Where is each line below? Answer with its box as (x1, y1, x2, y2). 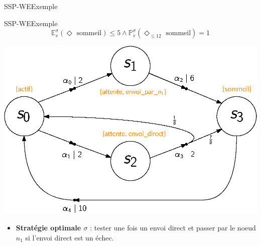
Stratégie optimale (16, 222, 81, 232)
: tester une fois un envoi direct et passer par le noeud (90, 222, 256, 232)
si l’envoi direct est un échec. (25, 232, 114, 242)
